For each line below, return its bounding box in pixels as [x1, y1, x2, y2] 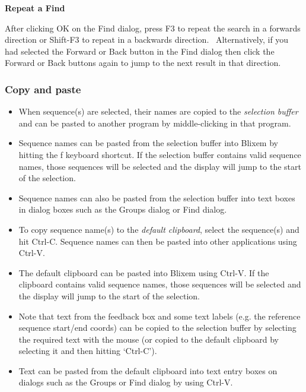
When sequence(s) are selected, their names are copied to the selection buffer [18, 105, 298, 118]
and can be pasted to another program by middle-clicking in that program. [18, 116, 291, 129]
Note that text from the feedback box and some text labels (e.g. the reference [18, 309, 301, 322]
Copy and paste [5, 81, 81, 96]
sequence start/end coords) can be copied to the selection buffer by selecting [18, 321, 297, 334]
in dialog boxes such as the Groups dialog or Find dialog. [18, 203, 227, 216]
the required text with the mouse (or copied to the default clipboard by [18, 333, 279, 345]
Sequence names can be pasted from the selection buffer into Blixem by [18, 137, 278, 149]
